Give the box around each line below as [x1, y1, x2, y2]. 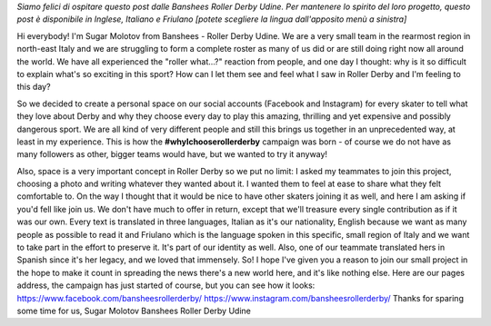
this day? [16, 82, 51, 93]
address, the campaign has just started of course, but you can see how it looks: [16, 280, 316, 291]
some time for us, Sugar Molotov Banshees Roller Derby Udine [16, 305, 252, 316]
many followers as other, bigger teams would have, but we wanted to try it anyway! [16, 149, 327, 160]
